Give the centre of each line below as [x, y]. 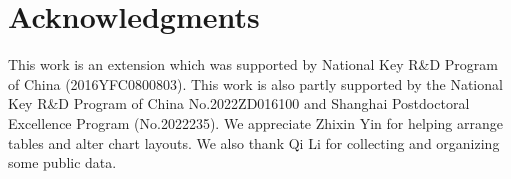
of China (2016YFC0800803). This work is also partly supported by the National [255, 83]
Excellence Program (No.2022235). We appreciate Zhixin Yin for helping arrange [255, 122]
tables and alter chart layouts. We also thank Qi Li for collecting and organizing [254, 142]
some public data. [62, 162]
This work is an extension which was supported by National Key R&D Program [253, 64]
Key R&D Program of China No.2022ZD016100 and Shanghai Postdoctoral [239, 103]
